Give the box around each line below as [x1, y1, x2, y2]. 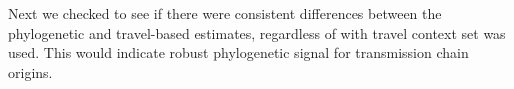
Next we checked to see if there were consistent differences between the [8, 3, 442, 23]
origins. [8, 61, 53, 82]
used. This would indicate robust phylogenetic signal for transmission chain [8, 42, 469, 63]
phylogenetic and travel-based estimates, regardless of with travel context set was [8, 22, 506, 43]
